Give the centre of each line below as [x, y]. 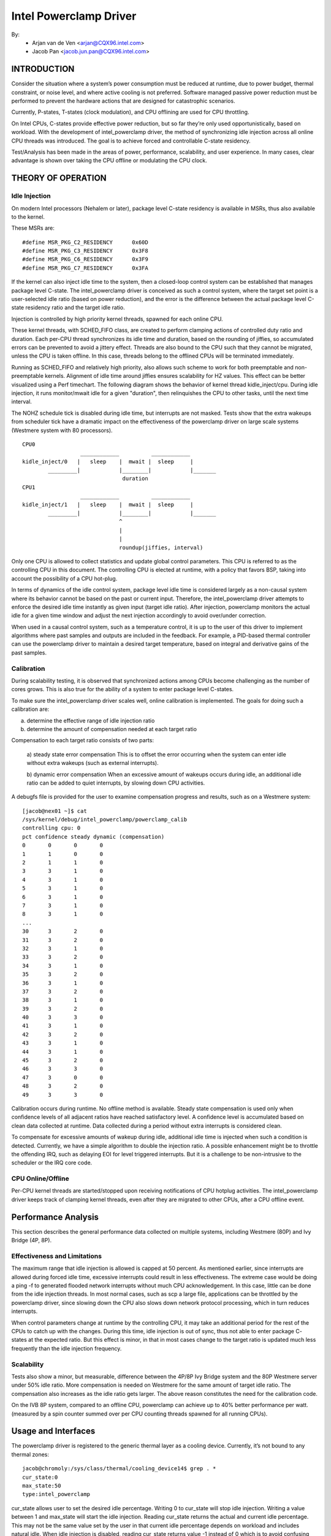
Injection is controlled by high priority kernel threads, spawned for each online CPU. [117, 319]
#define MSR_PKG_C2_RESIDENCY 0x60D [85, 242]
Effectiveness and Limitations [57, 1256]
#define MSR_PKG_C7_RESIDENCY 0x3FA [85, 268]
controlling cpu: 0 [51, 828]
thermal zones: [30, 1454]
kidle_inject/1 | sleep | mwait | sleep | [108, 504]
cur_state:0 [40, 1477]
